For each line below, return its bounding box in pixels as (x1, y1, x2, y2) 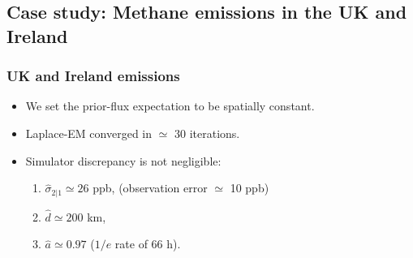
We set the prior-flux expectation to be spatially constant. (25, 97, 315, 114)
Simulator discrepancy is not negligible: (25, 152, 222, 169)
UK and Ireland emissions (6, 66, 180, 86)
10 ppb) (230, 179, 269, 196)
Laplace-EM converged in (25, 124, 153, 141)
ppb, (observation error (92, 179, 208, 196)
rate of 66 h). (114, 235, 181, 252)
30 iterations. (174, 124, 240, 141)
